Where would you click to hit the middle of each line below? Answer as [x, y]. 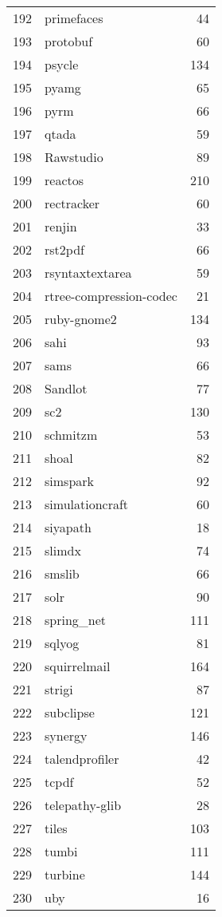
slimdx [63, 550]
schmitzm [71, 435]
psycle [62, 64]
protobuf [69, 41]
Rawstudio [74, 157]
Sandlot [66, 388]
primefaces [74, 18]
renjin [61, 226]
